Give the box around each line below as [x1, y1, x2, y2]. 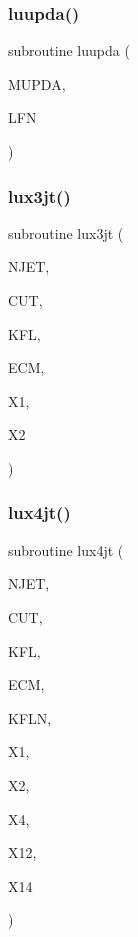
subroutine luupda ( [8, 40, 130, 61]
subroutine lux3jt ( [8, 222, 124, 243]
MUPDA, [8, 73, 66, 94]
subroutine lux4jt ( [8, 539, 124, 560]
